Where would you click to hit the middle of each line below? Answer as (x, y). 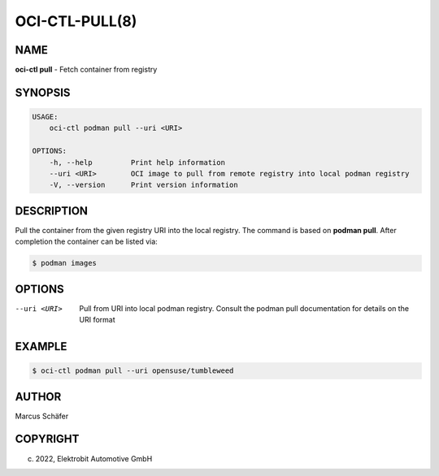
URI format (97, 320)
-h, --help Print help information (137, 162)
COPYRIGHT (47, 439)
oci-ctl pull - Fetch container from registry (86, 70)
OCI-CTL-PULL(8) (76, 21)
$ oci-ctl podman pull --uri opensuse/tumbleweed (133, 371)
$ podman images (65, 263)
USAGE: (45, 117)
